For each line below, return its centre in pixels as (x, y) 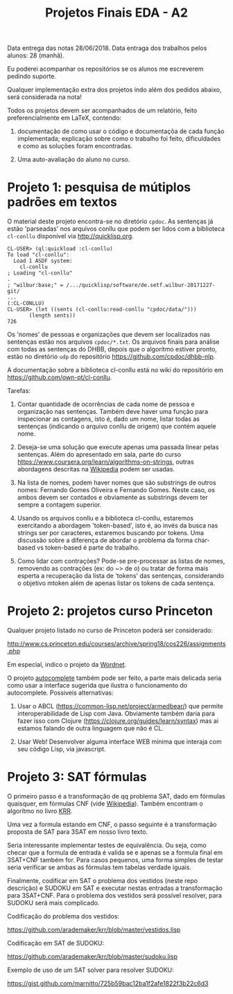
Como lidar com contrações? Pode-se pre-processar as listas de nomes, (121, 561)
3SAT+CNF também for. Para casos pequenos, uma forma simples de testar (115, 860)
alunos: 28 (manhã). (36, 55)
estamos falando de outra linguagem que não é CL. (90, 729)
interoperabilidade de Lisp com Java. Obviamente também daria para (116, 714)
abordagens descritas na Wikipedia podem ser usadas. (96, 469)
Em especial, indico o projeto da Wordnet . (67, 665)
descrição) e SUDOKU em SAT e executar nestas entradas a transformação (115, 888)
